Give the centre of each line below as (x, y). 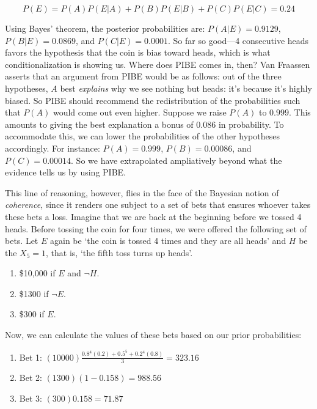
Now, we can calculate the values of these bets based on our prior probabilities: (153, 335)
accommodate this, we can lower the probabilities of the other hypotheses (142, 136)
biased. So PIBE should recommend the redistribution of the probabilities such (153, 100)
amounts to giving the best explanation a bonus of (99, 124)
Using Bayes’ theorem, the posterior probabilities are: (105, 28)
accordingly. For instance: (53, 148)
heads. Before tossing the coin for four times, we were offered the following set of (156, 228)
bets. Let (22, 241)
